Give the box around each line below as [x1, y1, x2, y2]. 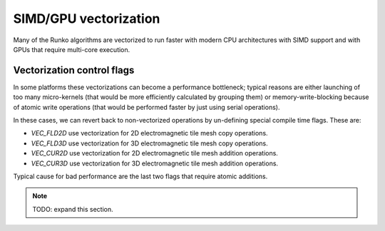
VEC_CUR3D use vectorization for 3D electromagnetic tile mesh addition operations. [31, 159, 278, 168]
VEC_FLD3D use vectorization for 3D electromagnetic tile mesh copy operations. [31, 139, 269, 148]
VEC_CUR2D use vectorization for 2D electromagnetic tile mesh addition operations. [31, 149, 278, 158]
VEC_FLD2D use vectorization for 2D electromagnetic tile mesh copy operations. [31, 129, 268, 138]
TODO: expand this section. [32, 205, 113, 213]
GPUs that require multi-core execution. [13, 45, 130, 53]
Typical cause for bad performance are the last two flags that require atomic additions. [13, 172, 268, 180]
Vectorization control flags [13, 64, 135, 76]
